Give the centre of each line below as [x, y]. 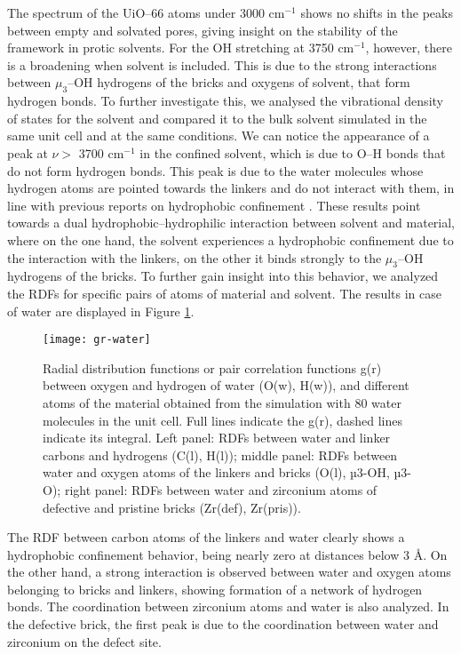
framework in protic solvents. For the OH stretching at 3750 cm [181, 48]
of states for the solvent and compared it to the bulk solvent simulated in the [217, 118]
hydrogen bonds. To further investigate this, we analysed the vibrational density [225, 101]
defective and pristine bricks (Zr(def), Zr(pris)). [172, 507]
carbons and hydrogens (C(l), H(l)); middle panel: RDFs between [220, 455]
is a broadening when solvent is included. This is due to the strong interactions [222, 64]
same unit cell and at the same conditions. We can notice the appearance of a [219, 136]
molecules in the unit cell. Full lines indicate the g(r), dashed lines [223, 420]
